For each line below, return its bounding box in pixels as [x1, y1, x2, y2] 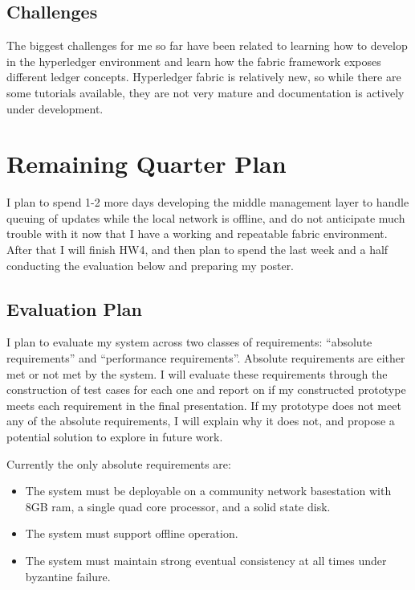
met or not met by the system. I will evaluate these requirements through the [6, 365, 388, 382]
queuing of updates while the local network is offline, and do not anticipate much [6, 209, 405, 226]
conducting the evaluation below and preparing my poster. [6, 256, 295, 273]
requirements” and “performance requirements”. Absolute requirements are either [6, 350, 405, 367]
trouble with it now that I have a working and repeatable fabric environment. [6, 225, 388, 242]
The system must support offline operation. [25, 525, 238, 542]
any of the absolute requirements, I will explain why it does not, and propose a [6, 412, 395, 429]
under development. [6, 100, 104, 117]
